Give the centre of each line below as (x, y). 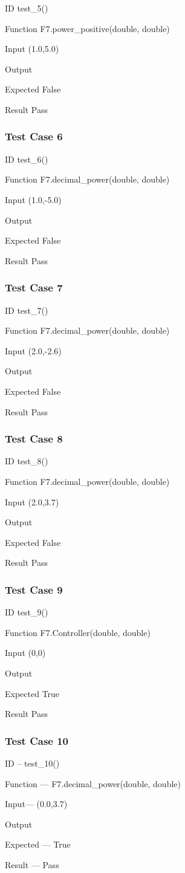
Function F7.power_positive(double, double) (87, 28)
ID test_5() (27, 8)
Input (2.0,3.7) (32, 501)
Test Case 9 (34, 589)
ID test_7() (27, 310)
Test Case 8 (34, 439)
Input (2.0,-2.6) (33, 350)
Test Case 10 (37, 740)
